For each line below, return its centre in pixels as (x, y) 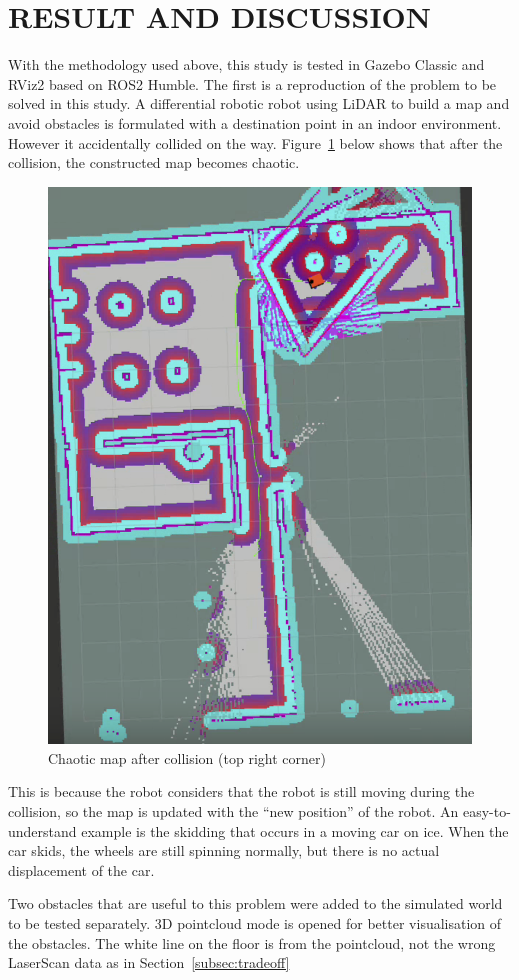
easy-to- (486, 810)
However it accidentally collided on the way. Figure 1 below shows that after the (255, 142)
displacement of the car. (81, 869)
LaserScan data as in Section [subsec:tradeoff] (149, 962)
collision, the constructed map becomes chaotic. (154, 162)
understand (42, 830)
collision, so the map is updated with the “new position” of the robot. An (233, 810)
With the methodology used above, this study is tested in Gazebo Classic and (246, 64)
